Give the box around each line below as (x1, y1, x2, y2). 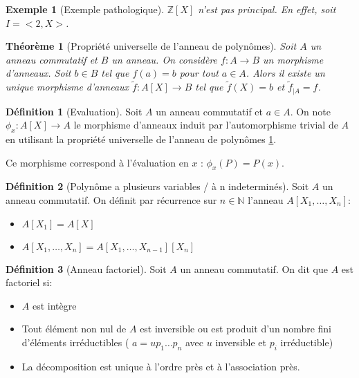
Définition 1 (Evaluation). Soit (6, 104, 142, 118)
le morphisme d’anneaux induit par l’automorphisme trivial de (73, 117, 338, 132)
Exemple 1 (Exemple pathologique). (6, 2, 165, 16)
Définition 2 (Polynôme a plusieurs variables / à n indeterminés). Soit (6, 179, 309, 193)
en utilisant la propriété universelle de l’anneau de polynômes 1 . (6, 132, 277, 147)
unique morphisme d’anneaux (6, 79, 129, 94)
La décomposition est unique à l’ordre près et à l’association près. (21, 359, 300, 373)
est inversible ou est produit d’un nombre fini (140, 321, 332, 336)
